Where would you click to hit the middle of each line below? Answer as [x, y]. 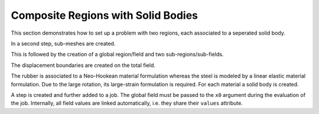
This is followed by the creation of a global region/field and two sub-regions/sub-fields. [117, 54]
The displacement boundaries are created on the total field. [83, 65]
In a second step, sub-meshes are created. [63, 43]
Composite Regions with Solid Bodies [104, 15]
